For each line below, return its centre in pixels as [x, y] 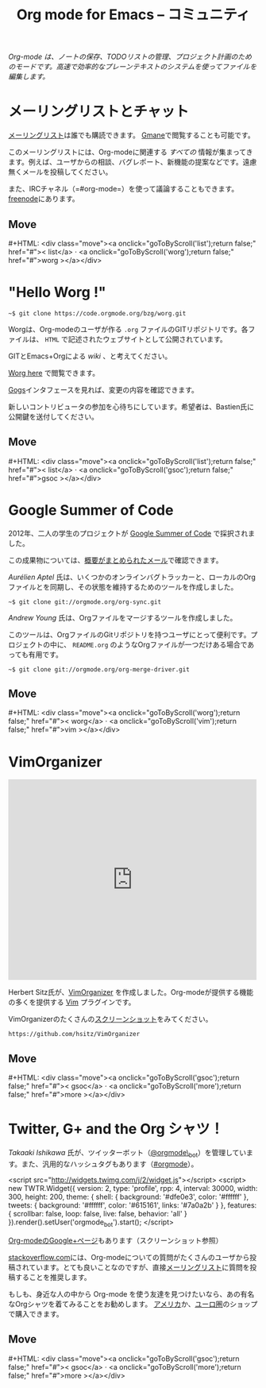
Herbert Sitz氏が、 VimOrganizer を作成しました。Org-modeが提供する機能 [131, 992]
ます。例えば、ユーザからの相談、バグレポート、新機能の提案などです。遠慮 [133, 162]
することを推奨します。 [53, 1277]
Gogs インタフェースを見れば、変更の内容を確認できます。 [103, 389]
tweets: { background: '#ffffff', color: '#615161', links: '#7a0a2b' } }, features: [133, 1205]
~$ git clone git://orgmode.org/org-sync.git [85, 602]
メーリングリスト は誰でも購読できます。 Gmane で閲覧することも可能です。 [132, 135]
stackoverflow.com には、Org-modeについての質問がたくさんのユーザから [129, 1257]
